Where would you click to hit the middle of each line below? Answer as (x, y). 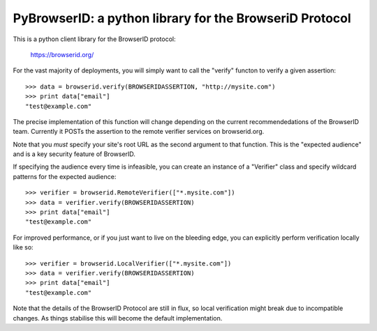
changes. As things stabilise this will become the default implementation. (118, 318)
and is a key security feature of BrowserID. (74, 154)
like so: (23, 247)
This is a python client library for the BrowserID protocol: (94, 39)
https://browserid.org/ (62, 54)
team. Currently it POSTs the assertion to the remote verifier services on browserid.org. (139, 132)
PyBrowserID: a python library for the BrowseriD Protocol (182, 18)
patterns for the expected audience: (65, 176)
